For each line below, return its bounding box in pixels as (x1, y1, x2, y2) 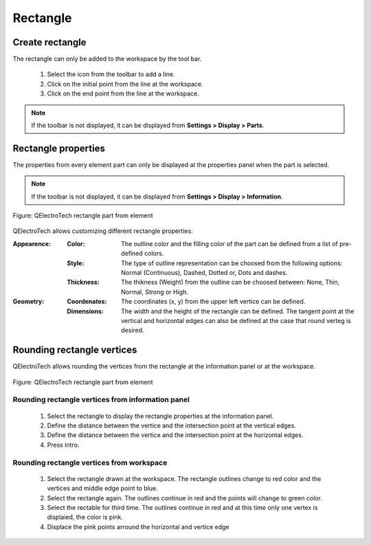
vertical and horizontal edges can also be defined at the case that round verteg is (121, 317, 352, 324)
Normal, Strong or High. (121, 287, 189, 296)
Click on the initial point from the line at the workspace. (47, 80, 203, 88)
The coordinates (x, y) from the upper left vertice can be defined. (121, 298, 306, 306)
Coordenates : (67, 298, 107, 306)
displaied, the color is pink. (47, 513, 124, 522)
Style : (67, 258, 85, 267)
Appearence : (12, 239, 52, 247)
